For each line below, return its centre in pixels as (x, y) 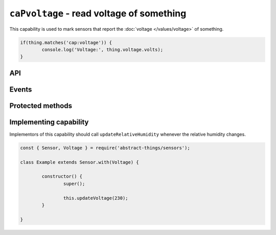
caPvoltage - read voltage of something (98, 13)
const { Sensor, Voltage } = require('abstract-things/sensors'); (105, 148)
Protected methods (41, 106)
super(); (74, 184)
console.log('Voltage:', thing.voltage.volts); (102, 49)
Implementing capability (49, 122)
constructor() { (62, 176)
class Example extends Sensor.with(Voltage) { (79, 162)
